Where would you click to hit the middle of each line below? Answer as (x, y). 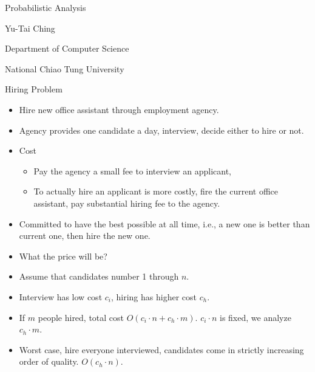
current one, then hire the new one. (85, 236)
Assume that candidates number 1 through (99, 276)
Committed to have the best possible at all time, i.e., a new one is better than (164, 223)
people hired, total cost (81, 317)
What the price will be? (63, 256)
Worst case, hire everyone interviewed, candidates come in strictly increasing (161, 349)
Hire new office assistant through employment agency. (119, 109)
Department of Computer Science (67, 48)
